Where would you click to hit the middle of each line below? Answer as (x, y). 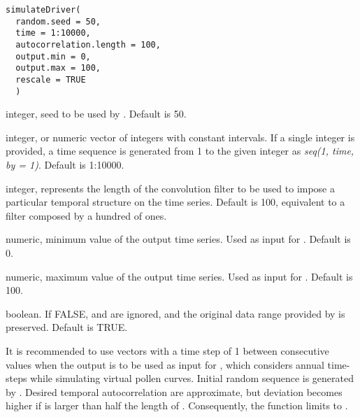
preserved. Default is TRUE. (67, 327)
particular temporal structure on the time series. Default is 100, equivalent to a (175, 202)
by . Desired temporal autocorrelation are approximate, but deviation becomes (174, 391)
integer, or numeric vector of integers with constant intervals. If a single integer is (180, 137)
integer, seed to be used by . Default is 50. (96, 114)
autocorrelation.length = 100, (88, 44)
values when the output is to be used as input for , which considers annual (165, 364)
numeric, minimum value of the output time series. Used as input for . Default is (178, 239)
